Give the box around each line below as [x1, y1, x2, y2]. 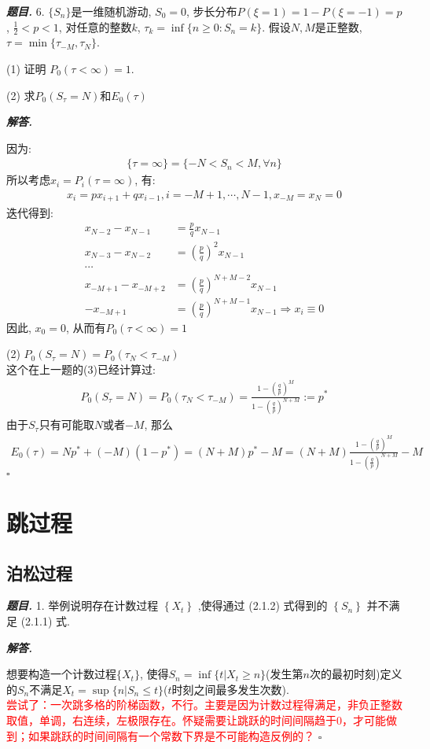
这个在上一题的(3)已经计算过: [6, 361, 156, 378]
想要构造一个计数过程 [6, 666, 116, 682]
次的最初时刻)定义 [309, 666, 402, 682]
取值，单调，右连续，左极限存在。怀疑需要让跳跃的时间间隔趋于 [6, 711, 336, 728]
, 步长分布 [186, 3, 237, 19]
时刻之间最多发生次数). [171, 681, 289, 697]
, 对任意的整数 [58, 18, 132, 35]
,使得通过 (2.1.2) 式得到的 [197, 597, 328, 614]
